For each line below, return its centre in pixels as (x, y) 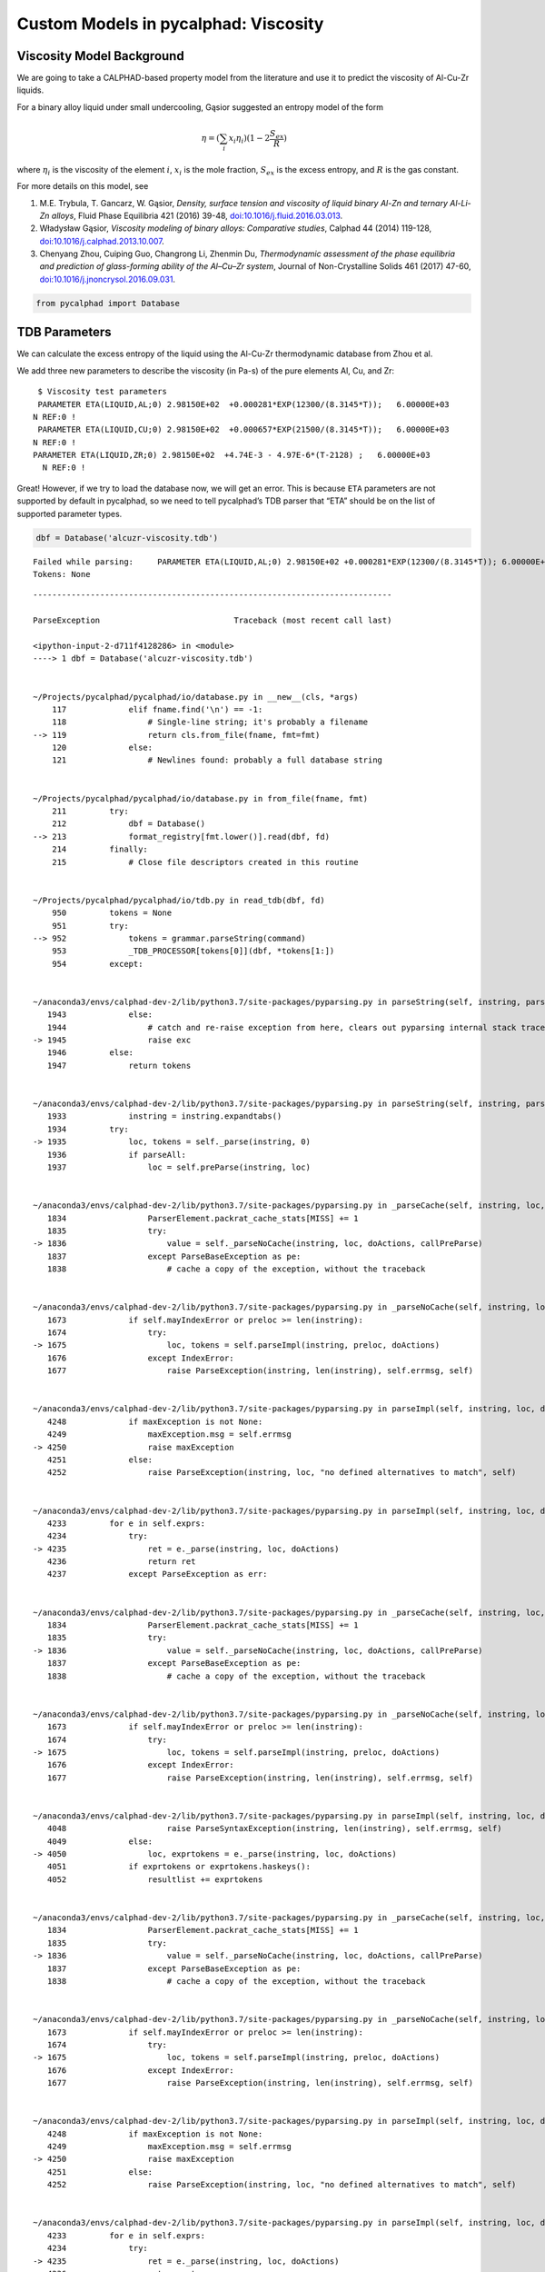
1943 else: (100, 1015)
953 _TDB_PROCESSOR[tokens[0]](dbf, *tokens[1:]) (193, 951)
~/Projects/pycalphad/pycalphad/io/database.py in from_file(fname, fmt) (201, 798)
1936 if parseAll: (116, 1155)
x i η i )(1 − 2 (249, 139)
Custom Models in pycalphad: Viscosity (170, 24)
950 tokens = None (112, 913)
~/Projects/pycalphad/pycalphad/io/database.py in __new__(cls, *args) (196, 697)
